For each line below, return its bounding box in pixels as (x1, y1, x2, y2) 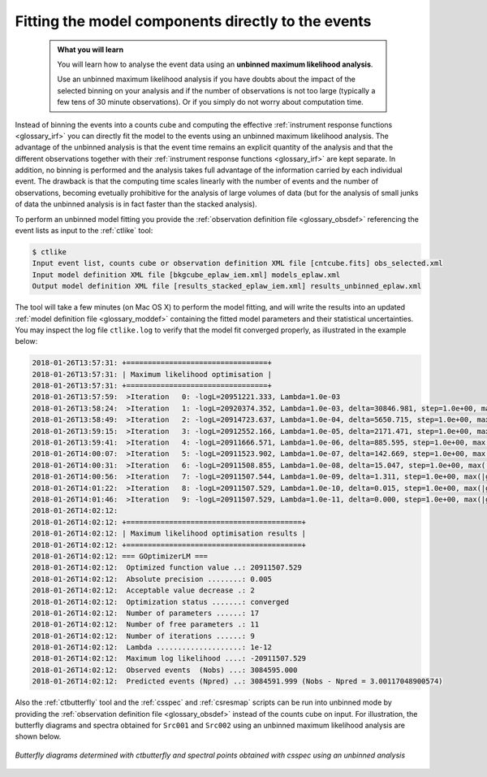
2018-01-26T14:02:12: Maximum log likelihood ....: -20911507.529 (32, 654, 307, 663)
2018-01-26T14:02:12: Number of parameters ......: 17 (32, 608, 260, 618)
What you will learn (57, 45, 124, 54)
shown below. (15, 731, 62, 741)
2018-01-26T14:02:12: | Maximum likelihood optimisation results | (32, 529, 307, 538)
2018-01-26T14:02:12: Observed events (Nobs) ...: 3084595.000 (32, 665, 298, 675)
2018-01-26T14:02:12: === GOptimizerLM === (32, 551, 209, 561)
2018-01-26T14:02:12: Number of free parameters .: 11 (32, 620, 260, 629)
